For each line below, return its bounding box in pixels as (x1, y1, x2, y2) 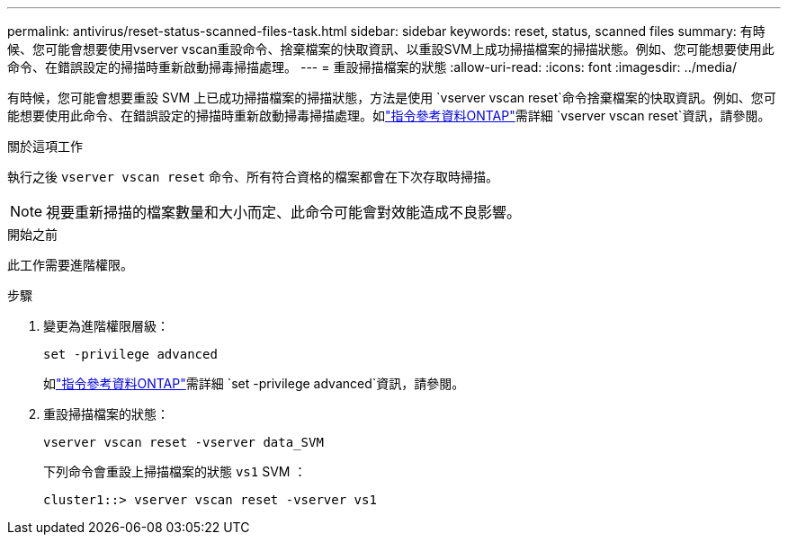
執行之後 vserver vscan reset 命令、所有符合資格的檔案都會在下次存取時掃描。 (7, 169, 499, 184)
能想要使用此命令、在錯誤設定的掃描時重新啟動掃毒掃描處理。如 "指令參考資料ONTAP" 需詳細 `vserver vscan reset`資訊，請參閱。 (7, 108, 771, 123)
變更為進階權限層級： (43, 318, 169, 333)
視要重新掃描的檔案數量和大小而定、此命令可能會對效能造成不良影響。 (46, 203, 522, 221)
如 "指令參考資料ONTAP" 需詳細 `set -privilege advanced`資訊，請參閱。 (43, 376, 465, 391)
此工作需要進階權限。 (7, 257, 133, 272)
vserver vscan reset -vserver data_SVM (43, 435, 324, 449)
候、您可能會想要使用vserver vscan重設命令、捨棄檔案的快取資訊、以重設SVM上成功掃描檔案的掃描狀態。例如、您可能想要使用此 (7, 41, 775, 57)
